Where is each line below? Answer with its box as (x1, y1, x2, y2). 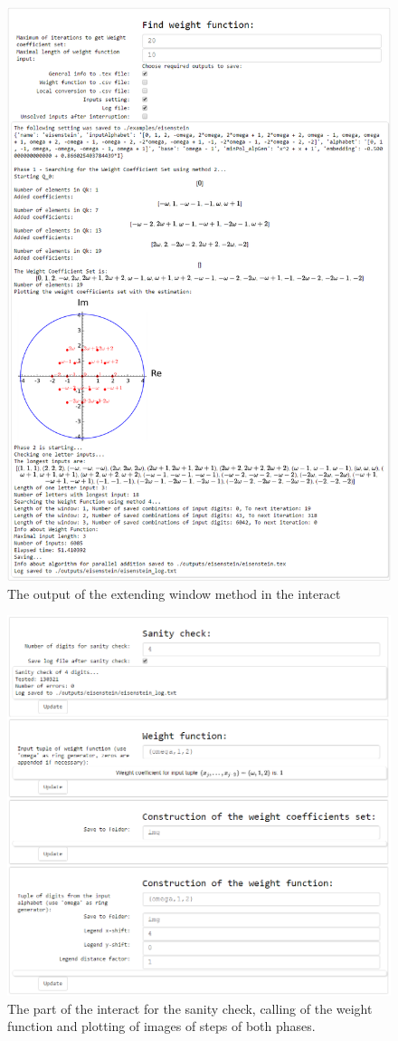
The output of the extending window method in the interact (7, 583, 341, 602)
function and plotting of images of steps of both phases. (7, 1017, 316, 1036)
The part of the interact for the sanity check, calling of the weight (7, 998, 373, 1017)
